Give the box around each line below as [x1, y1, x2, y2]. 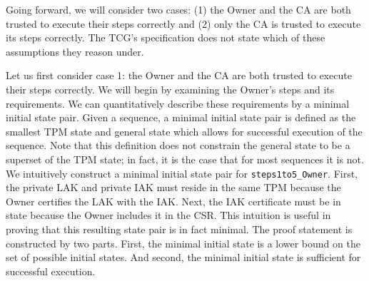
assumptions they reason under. [6, 44, 144, 58]
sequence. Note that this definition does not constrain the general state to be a [6, 138, 350, 153]
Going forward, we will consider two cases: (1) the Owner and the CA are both [6, 2, 351, 16]
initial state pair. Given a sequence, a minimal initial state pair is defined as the [6, 110, 356, 125]
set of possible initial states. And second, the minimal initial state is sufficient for [6, 250, 361, 265]
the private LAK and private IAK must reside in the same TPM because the [6, 180, 341, 195]
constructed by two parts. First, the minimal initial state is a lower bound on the [6, 235, 360, 250]
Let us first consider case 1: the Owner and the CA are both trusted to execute [6, 68, 352, 83]
